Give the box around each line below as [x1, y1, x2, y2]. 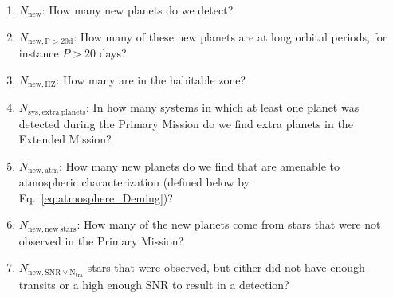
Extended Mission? [18, 131, 112, 147]
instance [18, 45, 59, 61]
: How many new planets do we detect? [41, 2, 234, 18]
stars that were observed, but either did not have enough [87, 259, 365, 276]
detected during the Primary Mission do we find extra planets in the [18, 115, 353, 131]
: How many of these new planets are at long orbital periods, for [73, 28, 387, 45]
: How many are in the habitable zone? [56, 71, 246, 88]
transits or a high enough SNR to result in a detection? [18, 276, 289, 292]
